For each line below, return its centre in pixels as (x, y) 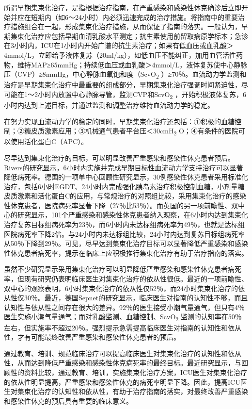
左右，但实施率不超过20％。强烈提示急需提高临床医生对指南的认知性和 (116, 327)
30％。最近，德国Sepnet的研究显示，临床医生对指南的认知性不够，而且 (136, 298)
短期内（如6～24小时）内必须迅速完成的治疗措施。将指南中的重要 (134, 17)
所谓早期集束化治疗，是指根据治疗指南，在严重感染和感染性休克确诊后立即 (123, 7)
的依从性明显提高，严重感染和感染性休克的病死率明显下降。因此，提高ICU (122, 382)
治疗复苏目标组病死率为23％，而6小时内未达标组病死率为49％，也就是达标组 (124, 224)
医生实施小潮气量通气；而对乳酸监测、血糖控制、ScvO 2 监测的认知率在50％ (123, 317)
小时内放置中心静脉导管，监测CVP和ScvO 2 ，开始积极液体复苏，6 (142, 95)
